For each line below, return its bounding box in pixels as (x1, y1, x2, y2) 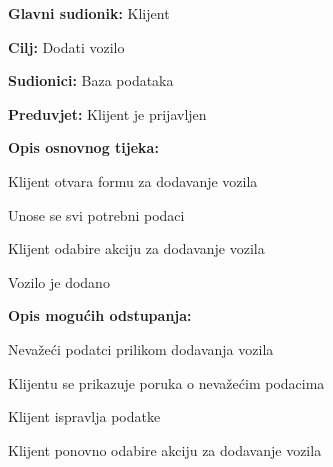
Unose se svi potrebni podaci (8, 204, 185, 225)
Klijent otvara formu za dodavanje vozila (8, 170, 258, 191)
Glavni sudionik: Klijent (8, 3, 170, 23)
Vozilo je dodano (8, 271, 110, 292)
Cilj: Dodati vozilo (8, 36, 125, 57)
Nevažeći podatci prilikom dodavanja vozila (8, 338, 274, 359)
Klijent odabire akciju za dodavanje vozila (8, 238, 265, 259)
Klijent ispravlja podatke (8, 406, 161, 427)
